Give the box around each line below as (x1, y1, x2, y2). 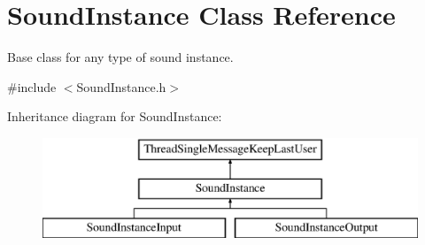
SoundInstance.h (76, 77, 166, 96)
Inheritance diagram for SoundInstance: (7, 107, 222, 126)
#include (7, 77, 57, 96)
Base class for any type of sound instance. (7, 48, 234, 66)
